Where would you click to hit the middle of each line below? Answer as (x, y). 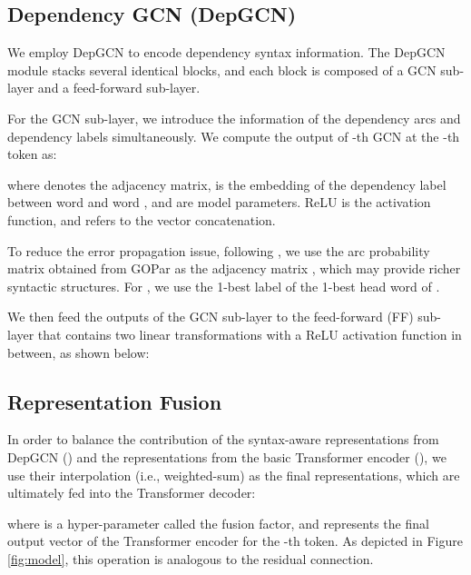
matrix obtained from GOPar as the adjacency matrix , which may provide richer (234, 268)
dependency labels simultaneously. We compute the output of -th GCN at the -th (234, 136)
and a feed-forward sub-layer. (119, 88)
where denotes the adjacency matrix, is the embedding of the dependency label (227, 184)
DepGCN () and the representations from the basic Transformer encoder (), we (227, 456)
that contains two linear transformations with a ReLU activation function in (250, 334)
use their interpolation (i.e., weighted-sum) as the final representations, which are (234, 475)
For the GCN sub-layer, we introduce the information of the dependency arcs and (234, 118)
